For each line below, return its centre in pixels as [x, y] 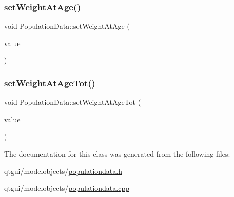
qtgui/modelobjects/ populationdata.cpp [67, 188]
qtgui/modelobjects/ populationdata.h [63, 171]
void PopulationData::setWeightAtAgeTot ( [73, 102]
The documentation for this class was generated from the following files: [117, 154]
